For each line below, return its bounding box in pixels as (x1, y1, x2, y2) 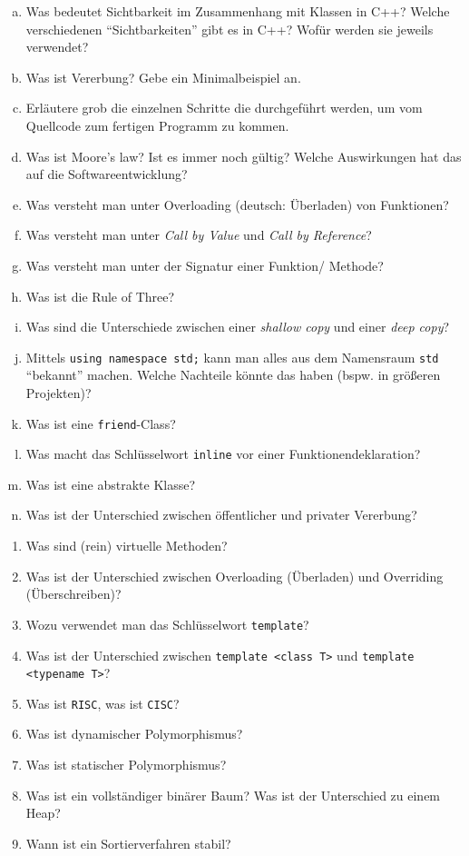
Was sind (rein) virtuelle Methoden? (25, 536, 228, 555)
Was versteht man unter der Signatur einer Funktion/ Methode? (25, 255, 384, 274)
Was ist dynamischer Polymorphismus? (25, 724, 243, 743)
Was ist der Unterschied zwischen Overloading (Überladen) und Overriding (25, 566, 444, 585)
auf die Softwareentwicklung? (25, 164, 188, 184)
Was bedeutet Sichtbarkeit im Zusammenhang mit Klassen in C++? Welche (25, 2, 450, 20)
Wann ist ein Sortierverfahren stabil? (25, 833, 231, 852)
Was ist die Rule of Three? (25, 286, 175, 305)
